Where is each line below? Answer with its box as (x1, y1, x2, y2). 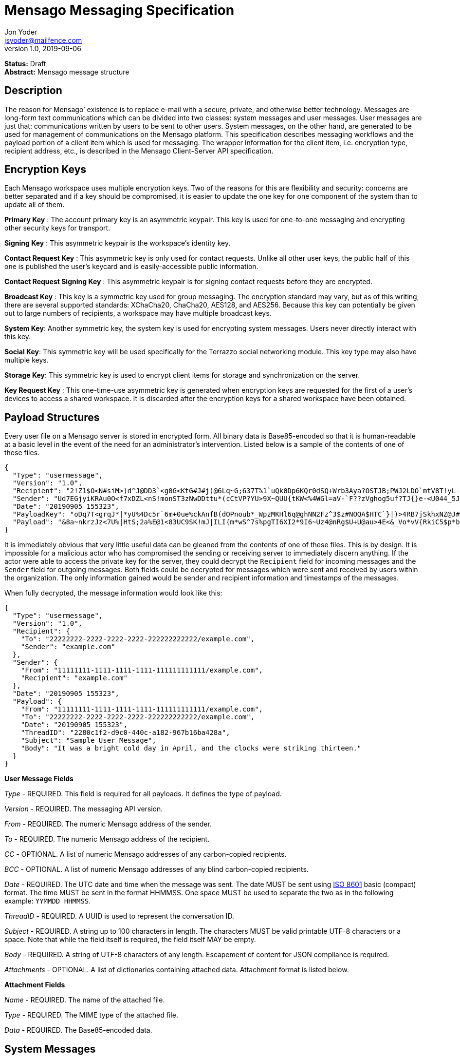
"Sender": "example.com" (20, 643, 115, 651)
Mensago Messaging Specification (4, 2, 235, 19)
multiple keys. (4, 356, 49, 365)
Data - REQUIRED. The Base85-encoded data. (4, 1026, 152, 1035)
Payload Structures (4, 411, 100, 424)
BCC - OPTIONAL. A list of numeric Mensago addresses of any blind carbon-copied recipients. (4, 865, 309, 874)
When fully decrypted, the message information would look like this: (4, 589, 222, 597)
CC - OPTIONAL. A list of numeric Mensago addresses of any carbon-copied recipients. (4, 850, 287, 859)
